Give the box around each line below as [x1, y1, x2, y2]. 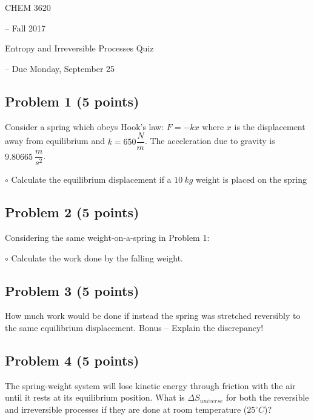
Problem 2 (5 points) [5, 203, 139, 221]
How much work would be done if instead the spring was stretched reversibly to [5, 309, 301, 322]
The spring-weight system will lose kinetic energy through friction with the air [5, 379, 296, 392]
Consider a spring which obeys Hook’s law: [5, 120, 164, 133]
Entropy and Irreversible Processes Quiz [5, 42, 154, 54]
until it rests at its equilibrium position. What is [5, 391, 185, 404]
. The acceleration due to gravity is [144, 134, 275, 147]
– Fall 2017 [5, 21, 46, 34]
